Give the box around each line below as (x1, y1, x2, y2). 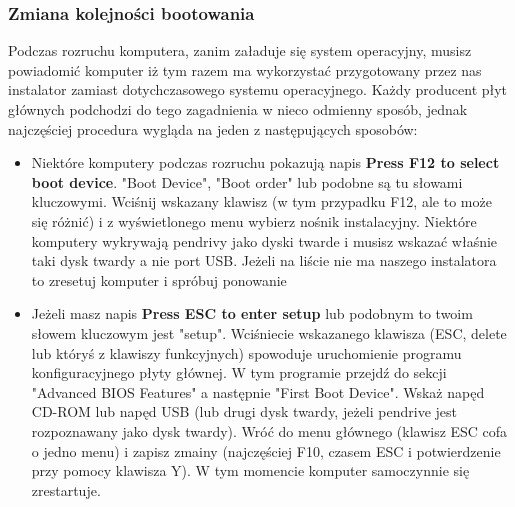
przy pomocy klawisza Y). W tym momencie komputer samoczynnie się (31, 460, 470, 481)
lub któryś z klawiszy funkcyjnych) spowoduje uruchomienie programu (31, 342, 462, 363)
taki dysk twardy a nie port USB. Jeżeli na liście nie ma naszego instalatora (31, 250, 497, 271)
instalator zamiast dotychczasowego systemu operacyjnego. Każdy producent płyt (8, 79, 508, 100)
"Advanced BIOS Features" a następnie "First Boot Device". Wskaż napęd (31, 381, 485, 402)
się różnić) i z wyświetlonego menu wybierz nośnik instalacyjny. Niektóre (31, 210, 477, 231)
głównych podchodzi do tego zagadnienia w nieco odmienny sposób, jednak (8, 99, 468, 119)
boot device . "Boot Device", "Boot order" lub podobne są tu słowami (31, 171, 463, 192)
